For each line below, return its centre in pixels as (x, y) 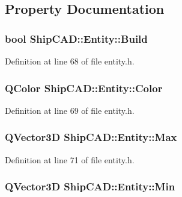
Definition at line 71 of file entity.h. (70, 159)
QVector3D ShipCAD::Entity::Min (90, 186)
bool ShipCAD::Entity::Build (76, 38)
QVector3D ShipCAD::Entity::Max (91, 137)
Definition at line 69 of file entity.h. (70, 110)
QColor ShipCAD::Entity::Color (84, 88)
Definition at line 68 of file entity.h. (70, 61)
